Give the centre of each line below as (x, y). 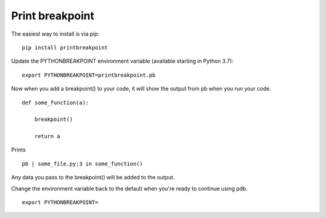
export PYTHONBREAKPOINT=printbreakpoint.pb (89, 75)
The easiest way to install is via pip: (55, 34)
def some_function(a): (56, 102)
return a (47, 136)
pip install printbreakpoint (65, 47)
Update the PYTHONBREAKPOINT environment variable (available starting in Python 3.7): (122, 61)
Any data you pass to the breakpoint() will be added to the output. (93, 178)
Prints (18, 150)
